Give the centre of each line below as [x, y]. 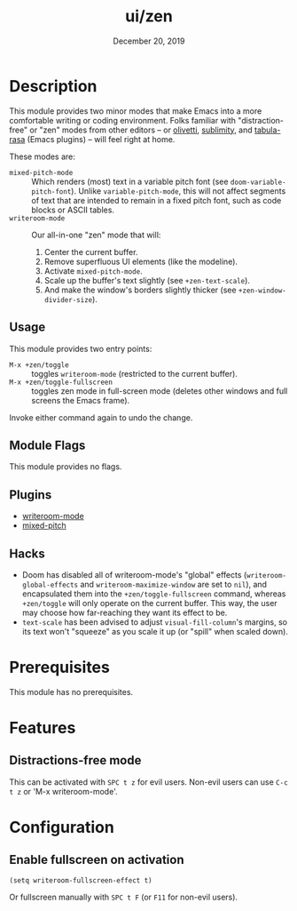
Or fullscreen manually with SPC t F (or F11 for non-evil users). [123, 897]
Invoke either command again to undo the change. [101, 417]
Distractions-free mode [75, 760]
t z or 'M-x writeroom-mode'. [63, 791]
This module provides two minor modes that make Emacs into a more [136, 111]
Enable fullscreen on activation [97, 860]
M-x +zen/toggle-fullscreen [61, 382]
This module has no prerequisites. [71, 691]
